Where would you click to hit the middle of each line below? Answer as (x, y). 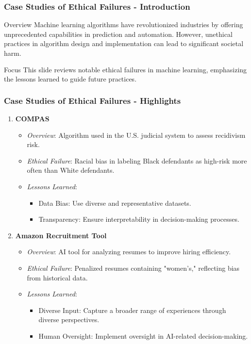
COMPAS (32, 118)
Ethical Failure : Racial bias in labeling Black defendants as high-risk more (137, 160)
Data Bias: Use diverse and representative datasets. (115, 203)
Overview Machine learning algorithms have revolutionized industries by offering (124, 25)
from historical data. (57, 277)
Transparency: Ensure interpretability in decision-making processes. (139, 219)
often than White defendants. (71, 170)
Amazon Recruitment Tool (61, 235)
